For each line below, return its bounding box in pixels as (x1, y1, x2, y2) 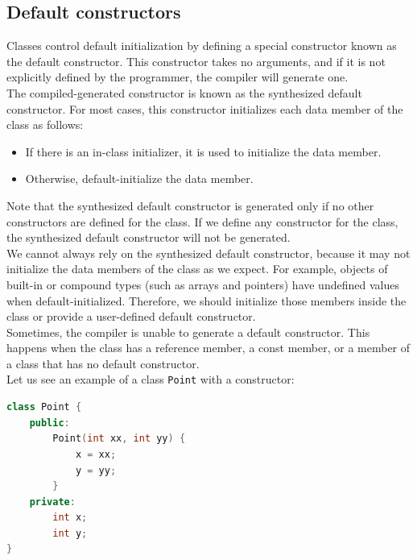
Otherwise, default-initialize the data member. (25, 170, 254, 187)
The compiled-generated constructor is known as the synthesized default (6, 84, 362, 101)
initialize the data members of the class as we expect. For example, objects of (6, 260, 388, 277)
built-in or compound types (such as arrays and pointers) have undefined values (6, 276, 399, 292)
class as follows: (6, 116, 84, 133)
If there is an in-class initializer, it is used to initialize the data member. (25, 143, 382, 160)
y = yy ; (75, 464, 117, 476)
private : (29, 496, 76, 508)
